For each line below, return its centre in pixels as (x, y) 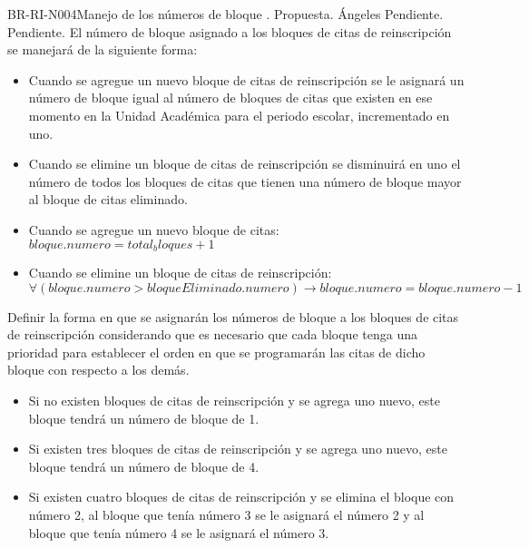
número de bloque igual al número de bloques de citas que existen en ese (230, 98)
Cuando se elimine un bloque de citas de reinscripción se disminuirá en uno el (245, 164)
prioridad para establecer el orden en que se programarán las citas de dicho (216, 352)
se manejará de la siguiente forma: (103, 49)
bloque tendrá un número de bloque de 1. (144, 418)
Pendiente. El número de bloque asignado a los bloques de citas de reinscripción (230, 31)
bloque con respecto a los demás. (98, 370)
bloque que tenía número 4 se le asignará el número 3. (179, 532)
